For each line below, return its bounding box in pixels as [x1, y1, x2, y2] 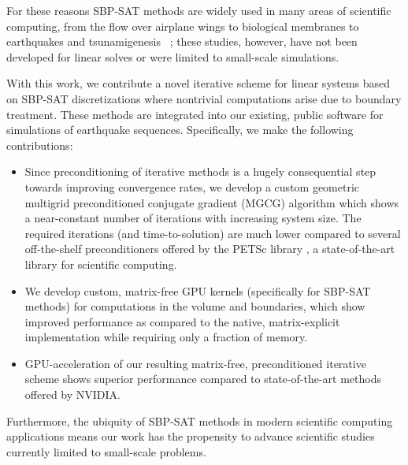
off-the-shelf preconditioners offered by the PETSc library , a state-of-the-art [24, 240, 395, 257]
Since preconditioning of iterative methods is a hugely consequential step [24, 163, 376, 180]
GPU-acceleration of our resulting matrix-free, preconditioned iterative [24, 355, 366, 371]
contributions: [6, 136, 73, 153]
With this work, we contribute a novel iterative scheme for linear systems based [6, 75, 391, 91]
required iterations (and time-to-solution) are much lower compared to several [24, 225, 401, 241]
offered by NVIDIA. [24, 386, 121, 403]
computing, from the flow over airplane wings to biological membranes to [6, 17, 359, 34]
